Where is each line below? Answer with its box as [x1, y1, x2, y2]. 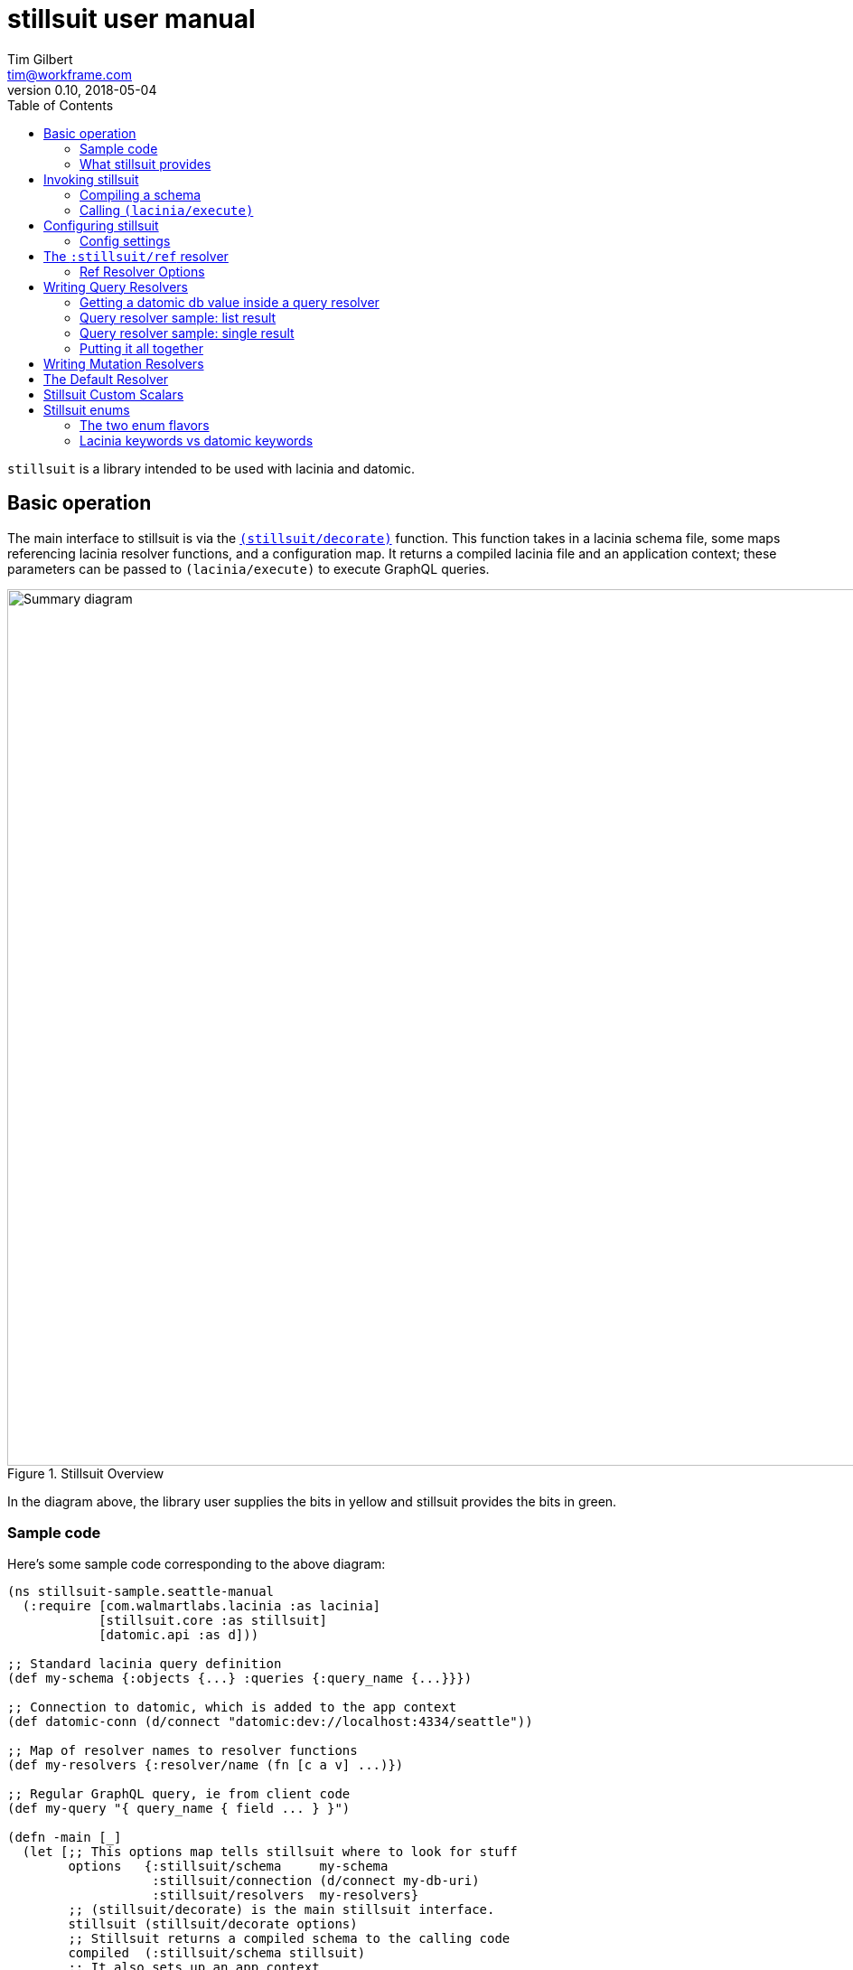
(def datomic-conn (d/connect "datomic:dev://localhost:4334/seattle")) [7, 1714, 533, 1730]
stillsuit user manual [7, 4, 256, 34]
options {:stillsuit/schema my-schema [68, 1859, 389, 1874]
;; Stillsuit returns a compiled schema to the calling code [68, 1931, 511, 1947]
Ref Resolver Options [80, 263, 205, 279]
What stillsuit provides [80, 155, 211, 172]
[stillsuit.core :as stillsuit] [98, 1613, 328, 1628]
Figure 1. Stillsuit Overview [7, 1465, 164, 1481]
